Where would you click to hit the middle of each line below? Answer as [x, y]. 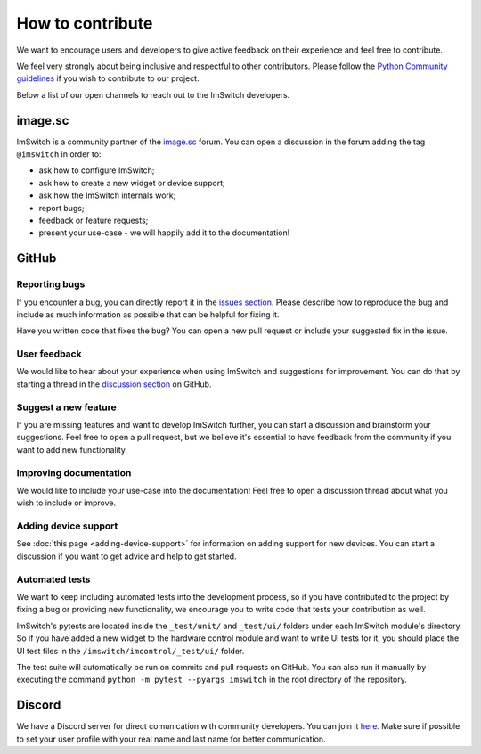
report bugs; [61, 208]
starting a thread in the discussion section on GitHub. [114, 384]
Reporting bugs [51, 284]
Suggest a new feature [66, 407]
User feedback [49, 354]
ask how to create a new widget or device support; [132, 183]
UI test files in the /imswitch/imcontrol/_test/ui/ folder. [130, 651]
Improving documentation [74, 472]
